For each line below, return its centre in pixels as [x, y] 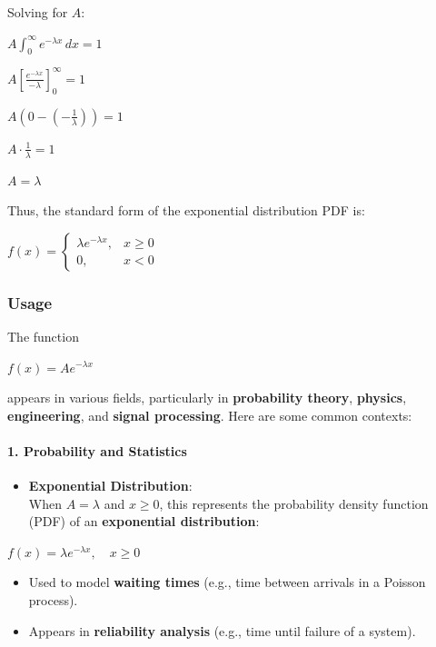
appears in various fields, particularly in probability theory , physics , [207, 398]
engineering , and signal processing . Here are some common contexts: [210, 415]
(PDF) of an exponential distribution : [144, 521]
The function [43, 336]
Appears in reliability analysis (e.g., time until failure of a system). [222, 630]
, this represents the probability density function [294, 503]
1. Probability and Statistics [97, 450]
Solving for [38, 12]
